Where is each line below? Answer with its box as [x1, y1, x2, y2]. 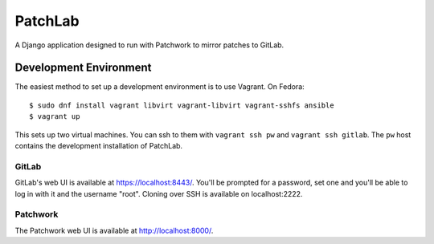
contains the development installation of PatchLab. [14, 141, 183, 151]
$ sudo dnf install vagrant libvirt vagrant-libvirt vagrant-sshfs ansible [29, 100, 334, 110]
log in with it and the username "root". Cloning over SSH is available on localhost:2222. [14, 189, 303, 198]
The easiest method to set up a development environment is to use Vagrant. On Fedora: [14, 82, 305, 91]
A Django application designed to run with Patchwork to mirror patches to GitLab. [14, 40, 285, 50]
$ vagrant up [29, 112, 80, 121]
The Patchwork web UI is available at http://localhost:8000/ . [14, 226, 214, 235]
